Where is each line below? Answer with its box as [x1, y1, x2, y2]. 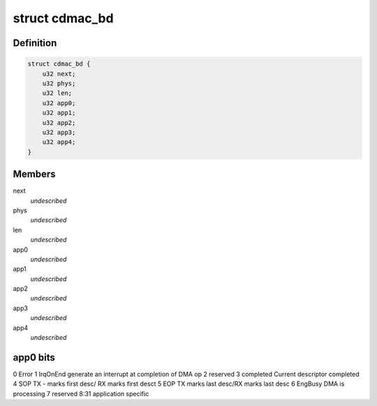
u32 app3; [42, 128, 76, 136]
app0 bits [13, 351, 56, 363]
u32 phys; [42, 79, 76, 87]
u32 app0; [42, 99, 76, 107]
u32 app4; [42, 138, 76, 146]
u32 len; [42, 89, 73, 97]
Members [13, 168, 56, 180]
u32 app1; [42, 109, 76, 117]
